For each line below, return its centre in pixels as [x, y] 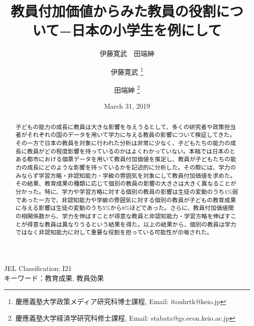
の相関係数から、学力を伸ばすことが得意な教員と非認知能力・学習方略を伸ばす [123, 216]
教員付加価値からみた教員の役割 [113, 11]
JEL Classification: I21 [38, 268]
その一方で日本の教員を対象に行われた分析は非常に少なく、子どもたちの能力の [123, 143]
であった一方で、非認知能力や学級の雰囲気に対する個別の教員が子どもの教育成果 [126, 200]
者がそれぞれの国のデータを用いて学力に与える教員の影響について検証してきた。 [125, 135]
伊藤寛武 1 [127, 71]
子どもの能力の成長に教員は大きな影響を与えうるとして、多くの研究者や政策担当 [126, 126]
